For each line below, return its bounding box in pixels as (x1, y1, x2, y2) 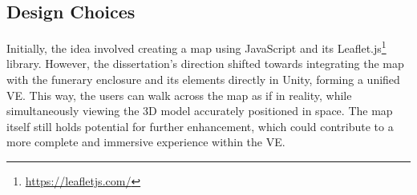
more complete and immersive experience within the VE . (6, 133, 285, 150)
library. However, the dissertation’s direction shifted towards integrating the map (6, 55, 404, 72)
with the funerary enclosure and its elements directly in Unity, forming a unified (6, 71, 400, 88)
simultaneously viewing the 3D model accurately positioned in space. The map (6, 102, 393, 119)
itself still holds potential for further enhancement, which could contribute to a (6, 117, 394, 134)
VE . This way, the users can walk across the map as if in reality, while (6, 86, 352, 103)
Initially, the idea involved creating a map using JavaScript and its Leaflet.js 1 (6, 38, 387, 56)
